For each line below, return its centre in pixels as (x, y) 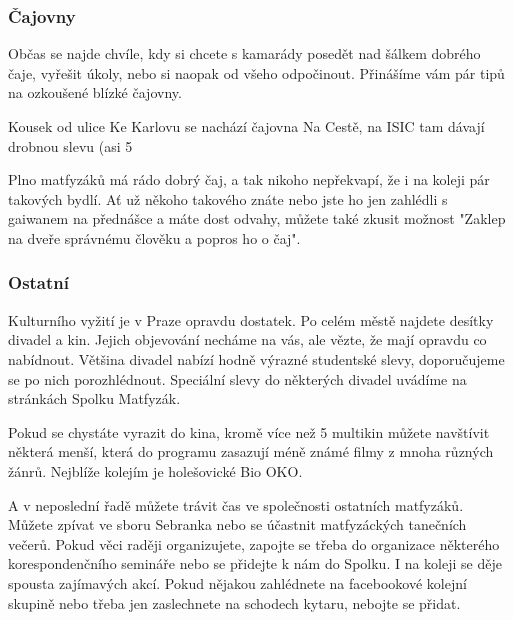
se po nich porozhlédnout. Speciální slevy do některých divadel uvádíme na (237, 378)
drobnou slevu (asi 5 (70, 145)
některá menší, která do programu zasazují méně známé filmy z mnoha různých (251, 451)
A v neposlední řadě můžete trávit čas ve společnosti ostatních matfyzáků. (236, 504)
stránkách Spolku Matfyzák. (94, 398)
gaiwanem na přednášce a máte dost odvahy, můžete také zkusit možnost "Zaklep (257, 218)
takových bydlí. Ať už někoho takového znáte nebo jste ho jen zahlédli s (228, 198)
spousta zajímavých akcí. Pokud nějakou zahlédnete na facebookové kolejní (237, 582)
